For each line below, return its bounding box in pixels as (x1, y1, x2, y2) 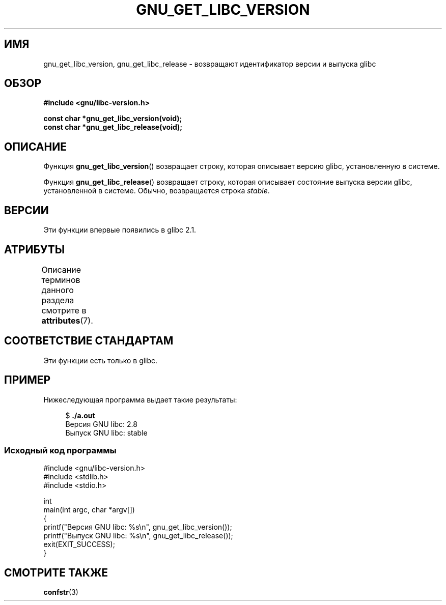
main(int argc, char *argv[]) (43, 505, 135, 514)
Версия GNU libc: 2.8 (65, 419, 137, 428)
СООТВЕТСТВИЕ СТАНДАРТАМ (4, 334, 174, 348)
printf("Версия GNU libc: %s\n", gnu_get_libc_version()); (43, 523, 232, 532)
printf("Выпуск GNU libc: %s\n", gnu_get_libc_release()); (43, 531, 233, 540)
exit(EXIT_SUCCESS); (43, 540, 115, 549)
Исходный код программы (4, 445, 117, 456)
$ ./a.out (65, 411, 95, 420)
